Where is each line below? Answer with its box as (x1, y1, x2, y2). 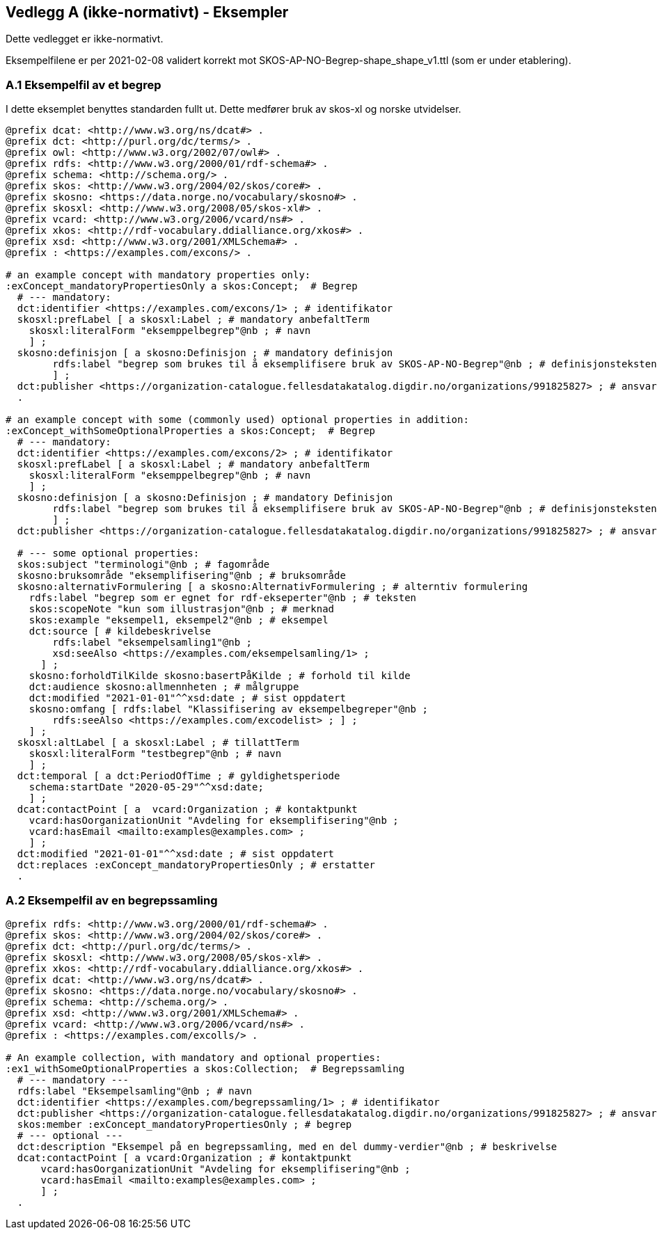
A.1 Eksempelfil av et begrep (6, 77, 161, 92)
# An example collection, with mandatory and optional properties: (6, 1051, 381, 1063)
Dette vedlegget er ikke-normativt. (6, 33, 164, 45)
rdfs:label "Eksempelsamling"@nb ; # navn (17, 1085, 253, 1097)
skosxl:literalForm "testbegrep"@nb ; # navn (29, 748, 282, 760)
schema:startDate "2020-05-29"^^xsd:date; (29, 781, 264, 793)
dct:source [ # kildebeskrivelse (29, 626, 212, 637)
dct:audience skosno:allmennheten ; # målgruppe (29, 681, 299, 693)
